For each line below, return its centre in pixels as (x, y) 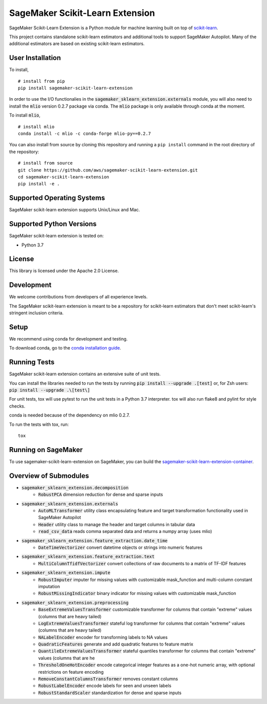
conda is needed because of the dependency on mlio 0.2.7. (69, 415)
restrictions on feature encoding (71, 672)
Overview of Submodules (49, 476)
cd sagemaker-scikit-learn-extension (64, 177)
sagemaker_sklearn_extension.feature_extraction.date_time (95, 541)
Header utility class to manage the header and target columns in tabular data (117, 524)
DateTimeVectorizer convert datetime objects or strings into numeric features (120, 547)
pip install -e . (39, 184)
